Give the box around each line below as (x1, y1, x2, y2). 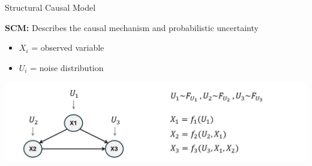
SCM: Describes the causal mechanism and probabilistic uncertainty (5, 21, 259, 33)
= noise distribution (30, 61, 104, 73)
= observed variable (31, 41, 104, 54)
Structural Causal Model (5, 1, 96, 13)
